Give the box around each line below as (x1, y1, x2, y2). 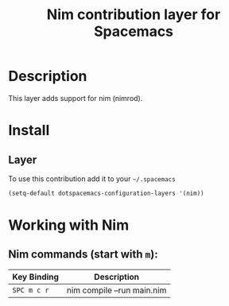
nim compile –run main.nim (66, 285, 167, 296)
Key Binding (12, 271, 60, 282)
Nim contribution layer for (46, 6, 221, 24)
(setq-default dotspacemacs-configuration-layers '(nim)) (8, 189, 204, 197)
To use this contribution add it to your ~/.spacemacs (8, 173, 177, 184)
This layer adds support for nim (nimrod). (8, 93, 143, 103)
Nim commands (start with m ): (8, 248, 158, 261)
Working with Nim (8, 216, 130, 234)
